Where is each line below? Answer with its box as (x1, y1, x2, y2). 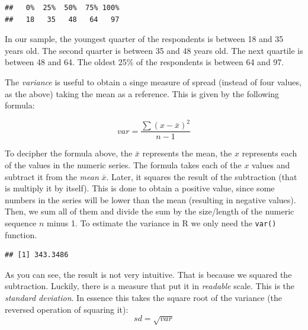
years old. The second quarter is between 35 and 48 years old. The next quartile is (5, 44, 303, 56)
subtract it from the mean (5, 170, 99, 182)
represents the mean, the (142, 147, 232, 159)
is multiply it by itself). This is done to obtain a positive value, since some (5, 182, 275, 194)
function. (5, 228, 37, 241)
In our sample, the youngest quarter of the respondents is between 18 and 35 (5, 33, 284, 45)
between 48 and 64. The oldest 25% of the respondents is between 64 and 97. (5, 56, 284, 68)
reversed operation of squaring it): (5, 303, 129, 315)
